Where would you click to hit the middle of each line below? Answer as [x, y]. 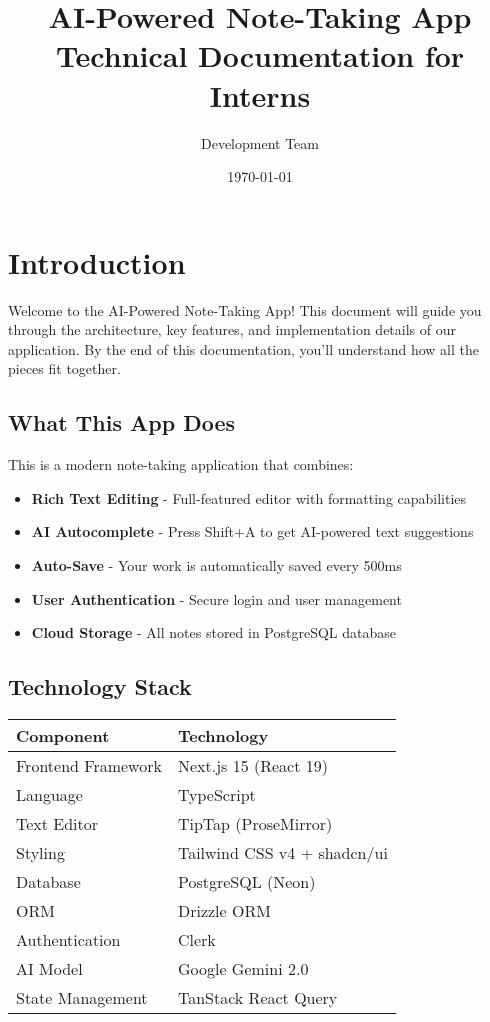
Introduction [97, 261]
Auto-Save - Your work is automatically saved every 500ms [216, 564]
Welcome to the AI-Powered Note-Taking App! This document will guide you [245, 309]
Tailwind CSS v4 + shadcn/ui [282, 852]
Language [49, 794]
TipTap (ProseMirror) [255, 823]
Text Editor [57, 823]
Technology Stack [100, 686]
